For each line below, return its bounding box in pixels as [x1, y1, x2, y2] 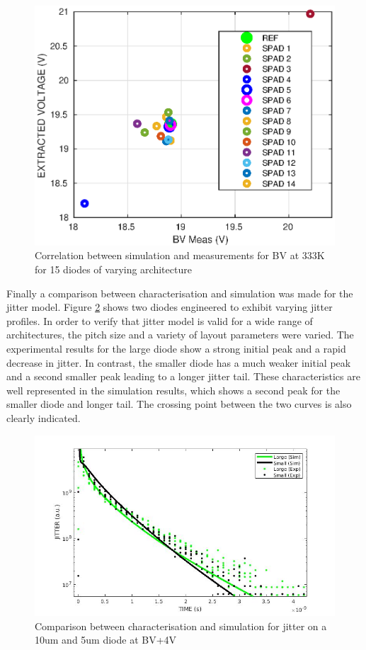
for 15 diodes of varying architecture [35, 262, 192, 277]
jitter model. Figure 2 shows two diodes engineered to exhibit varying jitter [6, 300, 333, 314]
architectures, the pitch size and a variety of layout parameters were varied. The [6, 327, 354, 342]
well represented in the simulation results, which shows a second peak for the [6, 382, 341, 397]
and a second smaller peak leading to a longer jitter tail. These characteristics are [6, 369, 360, 384]
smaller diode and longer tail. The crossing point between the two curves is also [6, 397, 352, 411]
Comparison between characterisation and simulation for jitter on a [35, 618, 327, 633]
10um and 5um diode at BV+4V [35, 632, 177, 647]
